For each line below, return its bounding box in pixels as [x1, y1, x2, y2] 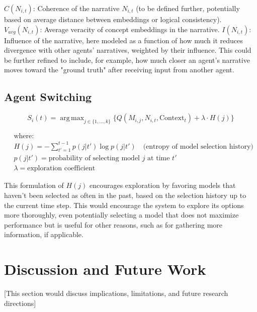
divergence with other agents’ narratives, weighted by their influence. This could [4, 45, 251, 55]
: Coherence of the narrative [33, 3, 120, 13]
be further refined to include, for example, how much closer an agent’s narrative [4, 54, 250, 65]
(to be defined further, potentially [136, 3, 240, 13]
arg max [60, 115, 84, 122]
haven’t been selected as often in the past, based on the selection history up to [4, 189, 246, 200]
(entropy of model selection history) [143, 143, 253, 150]
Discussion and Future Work [4, 259, 206, 279]
